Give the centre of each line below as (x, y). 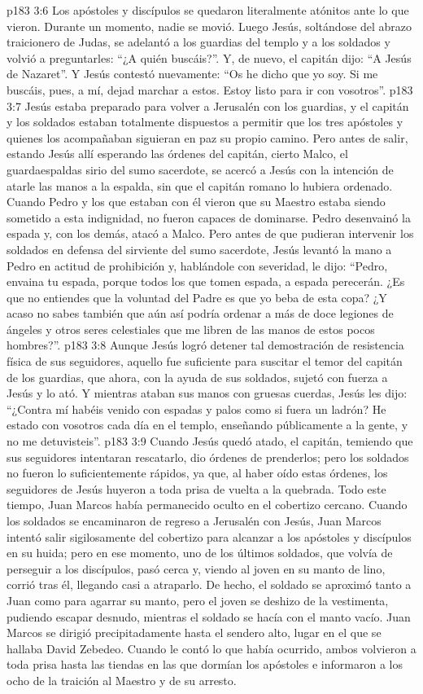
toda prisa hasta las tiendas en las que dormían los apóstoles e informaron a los (205, 664)
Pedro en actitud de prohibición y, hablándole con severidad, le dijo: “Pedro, (197, 265)
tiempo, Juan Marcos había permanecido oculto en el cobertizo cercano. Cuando (207, 505)
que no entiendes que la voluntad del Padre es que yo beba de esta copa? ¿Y (197, 297)
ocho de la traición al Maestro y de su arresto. (122, 680)
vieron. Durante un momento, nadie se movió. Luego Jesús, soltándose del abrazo (209, 26)
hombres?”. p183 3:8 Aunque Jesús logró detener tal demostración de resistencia (205, 345)
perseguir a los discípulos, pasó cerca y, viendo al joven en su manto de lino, (196, 568)
